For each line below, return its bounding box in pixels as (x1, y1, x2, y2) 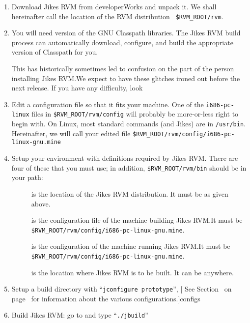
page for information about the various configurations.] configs (11, 293, 200, 303)
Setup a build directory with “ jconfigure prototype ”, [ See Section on (11, 284, 232, 294)
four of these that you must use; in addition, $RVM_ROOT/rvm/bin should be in (11, 162, 247, 173)
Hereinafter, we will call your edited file (11, 128, 131, 138)
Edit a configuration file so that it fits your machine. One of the (11, 99, 204, 109)
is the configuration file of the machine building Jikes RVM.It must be (31, 215, 243, 225)
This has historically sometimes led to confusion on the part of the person (11, 63, 234, 74)
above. (31, 198, 51, 208)
